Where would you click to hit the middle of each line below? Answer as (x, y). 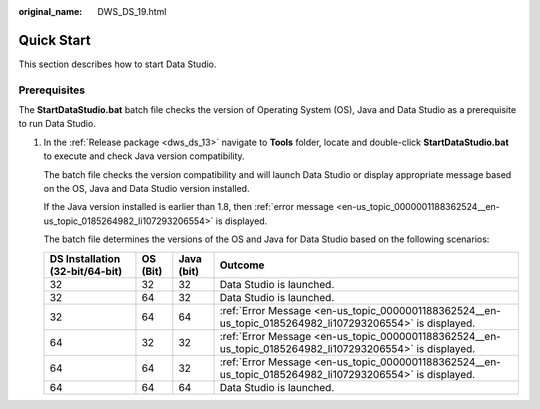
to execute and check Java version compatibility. (144, 156)
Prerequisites (51, 90)
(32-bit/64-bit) (86, 271)
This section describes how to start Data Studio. (117, 64)
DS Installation (85, 258)
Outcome (242, 265)
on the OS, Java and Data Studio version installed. (146, 188)
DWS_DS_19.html (132, 11)
